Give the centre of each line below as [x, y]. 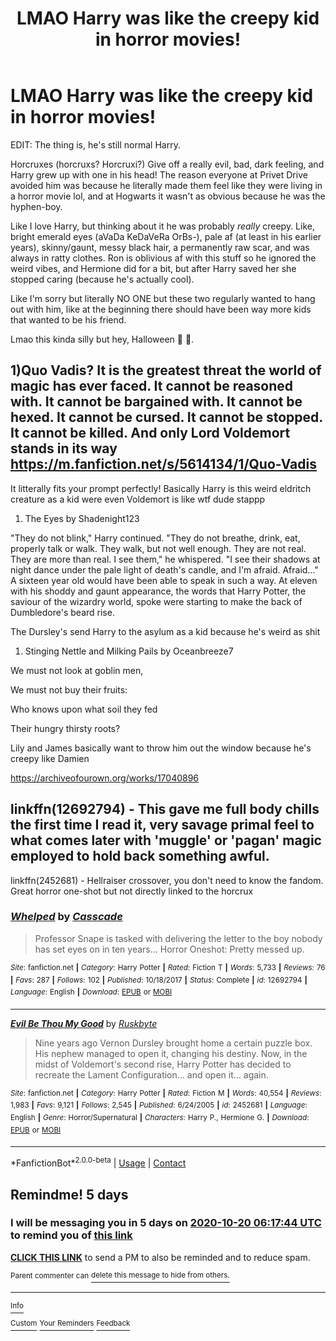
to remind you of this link [71, 1235]
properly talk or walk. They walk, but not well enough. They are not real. [158, 548]
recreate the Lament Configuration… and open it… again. [151, 1074]
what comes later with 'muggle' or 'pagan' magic [166, 840]
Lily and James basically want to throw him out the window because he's [161, 748]
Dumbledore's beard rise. [62, 612]
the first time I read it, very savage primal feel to [162, 825]
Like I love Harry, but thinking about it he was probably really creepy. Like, [162, 226]
